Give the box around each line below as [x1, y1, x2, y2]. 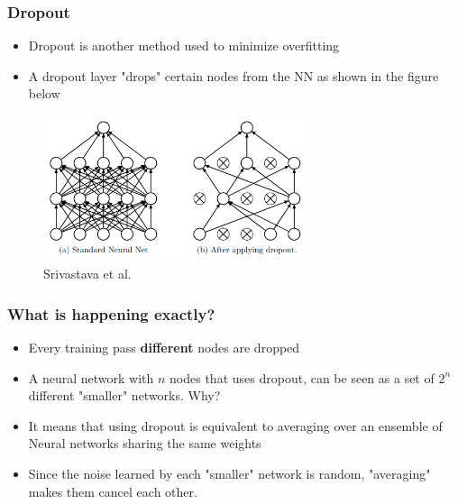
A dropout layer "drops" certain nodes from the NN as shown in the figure [28, 66, 439, 85]
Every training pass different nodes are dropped [28, 338, 300, 357]
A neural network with [28, 368, 154, 387]
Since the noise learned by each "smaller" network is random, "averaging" [28, 464, 431, 482]
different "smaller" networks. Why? [28, 386, 221, 405]
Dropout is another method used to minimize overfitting [28, 36, 340, 55]
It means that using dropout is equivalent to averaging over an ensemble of [28, 416, 443, 435]
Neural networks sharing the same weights [28, 434, 261, 453]
